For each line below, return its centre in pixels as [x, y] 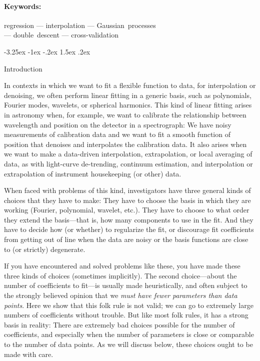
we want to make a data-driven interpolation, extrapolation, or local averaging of [128, 154]
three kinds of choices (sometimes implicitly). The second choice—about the [120, 275]
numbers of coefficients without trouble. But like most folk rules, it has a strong [126, 315]
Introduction [23, 68]
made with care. [29, 354]
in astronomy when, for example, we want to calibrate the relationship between [125, 114]
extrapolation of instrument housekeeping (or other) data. [93, 173]
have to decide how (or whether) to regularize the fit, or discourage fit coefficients [129, 229]
